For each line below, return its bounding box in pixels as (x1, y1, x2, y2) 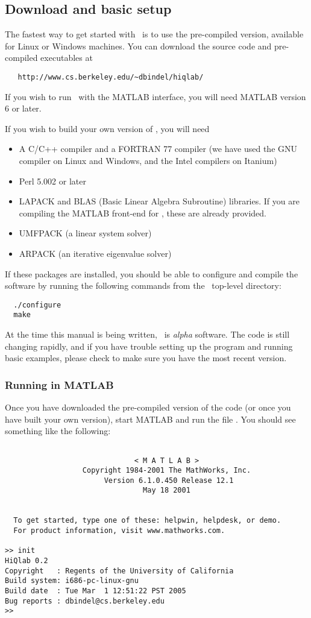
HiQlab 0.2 (5, 557, 48, 566)
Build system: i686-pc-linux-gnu (5, 576, 139, 585)
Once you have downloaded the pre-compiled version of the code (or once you (5, 401, 291, 414)
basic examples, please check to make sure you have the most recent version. (5, 352, 287, 364)
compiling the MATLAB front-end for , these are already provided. (19, 206, 266, 219)
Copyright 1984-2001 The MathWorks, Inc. (82, 466, 251, 475)
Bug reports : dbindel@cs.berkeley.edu (5, 596, 165, 605)
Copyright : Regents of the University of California (5, 566, 234, 575)
